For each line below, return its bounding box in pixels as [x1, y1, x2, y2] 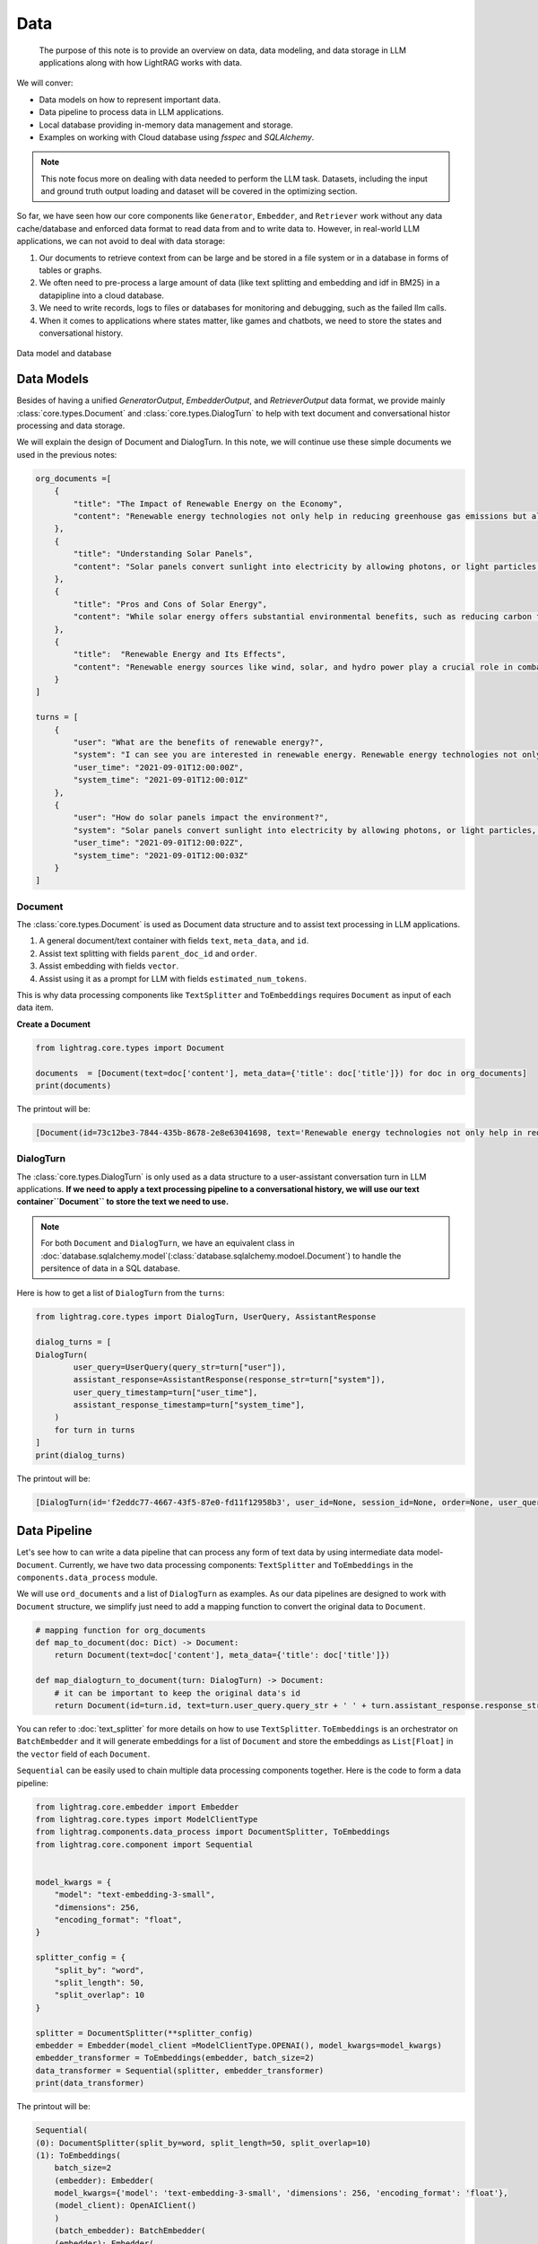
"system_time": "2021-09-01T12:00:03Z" [73, 850, 248, 861]
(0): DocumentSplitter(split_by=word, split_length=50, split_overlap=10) [35, 2137, 372, 2148]
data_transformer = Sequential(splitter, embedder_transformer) [35, 2065, 325, 2075]
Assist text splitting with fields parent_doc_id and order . [39, 948, 257, 959]
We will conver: [16, 77, 74, 89]
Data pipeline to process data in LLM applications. [39, 107, 224, 118]
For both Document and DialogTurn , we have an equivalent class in [40, 1238, 295, 1249]
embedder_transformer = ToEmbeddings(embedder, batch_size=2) [35, 2053, 315, 2064]
